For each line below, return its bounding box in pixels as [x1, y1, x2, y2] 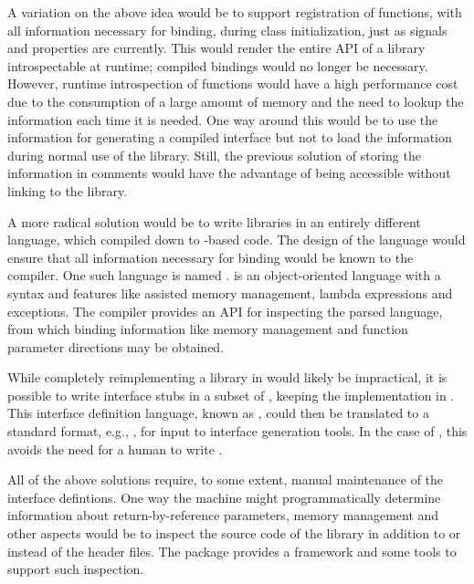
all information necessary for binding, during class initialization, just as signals [7, 20, 448, 39]
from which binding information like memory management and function [7, 319, 408, 339]
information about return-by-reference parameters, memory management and [7, 506, 439, 525]
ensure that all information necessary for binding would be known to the [7, 247, 414, 266]
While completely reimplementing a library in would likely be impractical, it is [7, 368, 448, 387]
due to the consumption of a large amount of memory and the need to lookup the [7, 91, 464, 110]
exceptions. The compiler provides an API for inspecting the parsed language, [7, 301, 443, 320]
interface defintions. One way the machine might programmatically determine [7, 487, 441, 506]
